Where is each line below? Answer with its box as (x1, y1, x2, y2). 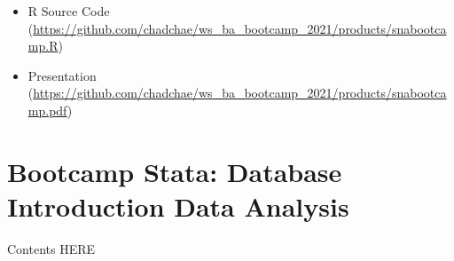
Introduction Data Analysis (7, 187, 349, 224)
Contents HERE (7, 239, 96, 257)
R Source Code (27, 2, 110, 20)
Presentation (27, 66, 97, 84)
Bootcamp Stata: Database (7, 153, 342, 189)
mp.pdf (27, 100, 67, 119)
